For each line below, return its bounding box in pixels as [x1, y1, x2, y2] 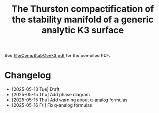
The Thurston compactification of [11, 3, 154, 15]
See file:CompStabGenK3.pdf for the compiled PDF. [4, 53, 110, 58]
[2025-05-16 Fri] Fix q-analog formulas [11, 102, 92, 108]
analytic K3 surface [41, 25, 124, 36]
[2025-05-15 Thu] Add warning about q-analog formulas [11, 97, 128, 103]
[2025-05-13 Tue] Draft [11, 86, 60, 92]
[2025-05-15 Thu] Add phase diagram [11, 92, 90, 98]
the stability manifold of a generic [11, 14, 154, 25]
